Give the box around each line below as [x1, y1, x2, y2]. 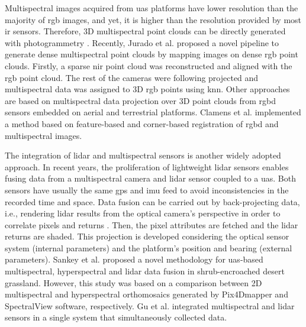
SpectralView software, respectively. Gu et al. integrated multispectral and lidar [5, 299, 295, 312]
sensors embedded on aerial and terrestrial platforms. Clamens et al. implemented [5, 106, 301, 118]
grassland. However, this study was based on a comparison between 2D [5, 276, 262, 289]
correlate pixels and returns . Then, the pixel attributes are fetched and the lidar [5, 218, 298, 231]
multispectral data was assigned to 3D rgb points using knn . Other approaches [5, 83, 290, 95]
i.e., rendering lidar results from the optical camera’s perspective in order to [5, 207, 281, 219]
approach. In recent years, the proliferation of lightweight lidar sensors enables [5, 160, 289, 173]
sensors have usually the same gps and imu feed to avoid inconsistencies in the [5, 183, 289, 196]
